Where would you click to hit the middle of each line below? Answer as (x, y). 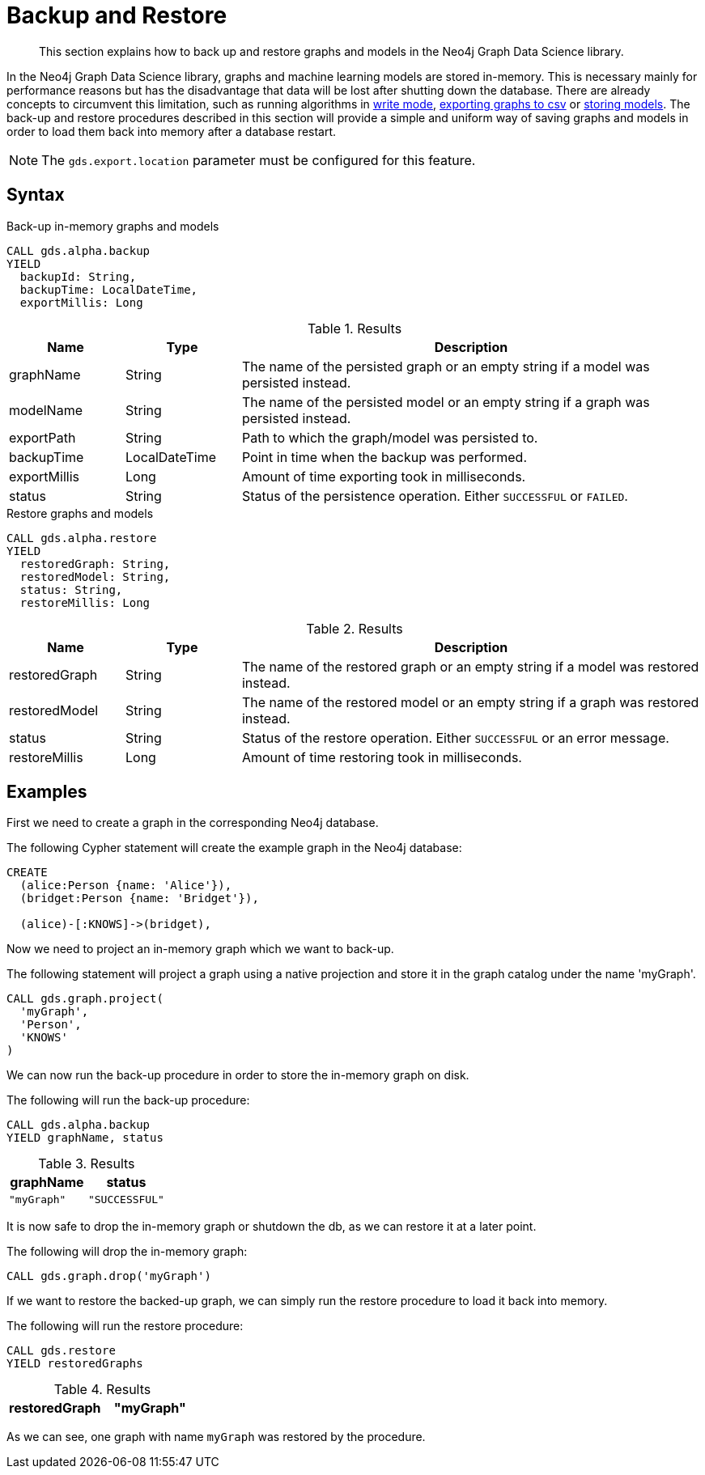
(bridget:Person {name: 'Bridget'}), (139, 899)
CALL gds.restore (61, 1351)
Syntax (36, 195)
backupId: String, (78, 276)
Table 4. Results (102, 1390)
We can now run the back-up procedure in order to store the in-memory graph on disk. (238, 1075)
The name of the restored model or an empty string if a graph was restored (470, 702)
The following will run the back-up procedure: (128, 1100)
